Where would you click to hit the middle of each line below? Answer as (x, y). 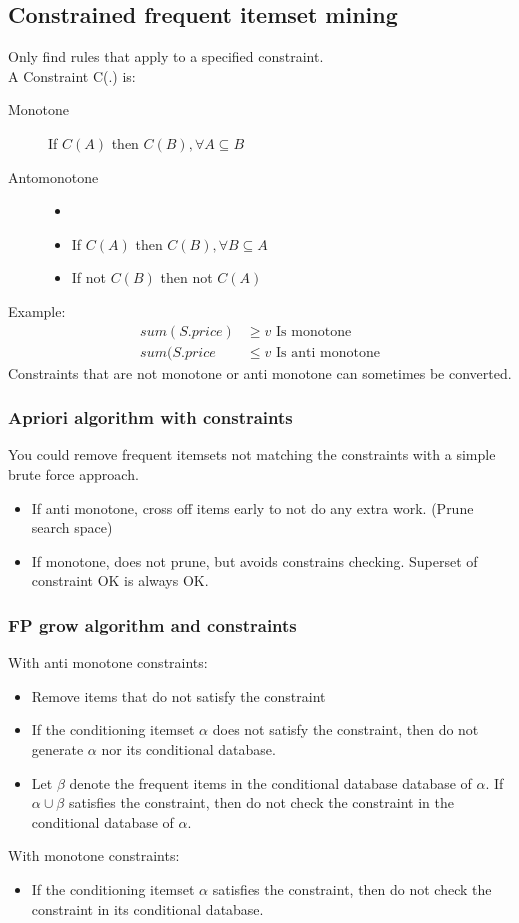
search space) (72, 527)
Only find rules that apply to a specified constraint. (166, 56)
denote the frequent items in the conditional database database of (270, 782)
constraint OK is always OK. (120, 580)
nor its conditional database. (188, 748)
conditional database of (102, 821)
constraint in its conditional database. (147, 908)
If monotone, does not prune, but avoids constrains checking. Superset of (254, 560)
